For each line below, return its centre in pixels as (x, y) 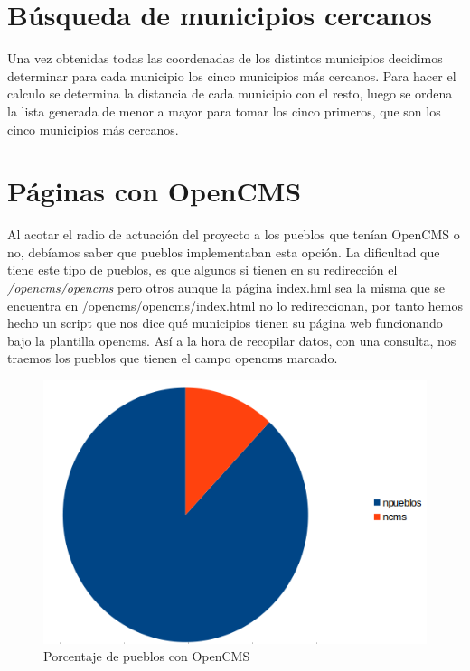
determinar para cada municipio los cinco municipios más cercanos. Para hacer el (232, 75)
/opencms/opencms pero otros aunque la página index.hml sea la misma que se (226, 287)
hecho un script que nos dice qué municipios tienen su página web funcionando (225, 323)
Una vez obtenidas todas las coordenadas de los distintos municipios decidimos (225, 58)
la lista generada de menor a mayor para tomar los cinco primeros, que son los (224, 111)
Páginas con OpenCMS (155, 191)
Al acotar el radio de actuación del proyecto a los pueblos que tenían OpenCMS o (234, 234)
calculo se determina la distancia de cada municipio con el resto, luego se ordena (230, 93)
